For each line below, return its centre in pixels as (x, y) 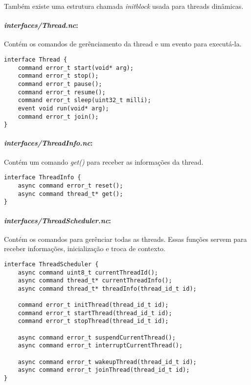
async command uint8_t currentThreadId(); (88, 272)
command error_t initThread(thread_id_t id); (93, 305)
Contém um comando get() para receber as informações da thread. (104, 161)
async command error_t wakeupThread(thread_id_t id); (107, 362)
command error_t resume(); (62, 92)
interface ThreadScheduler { (51, 264)
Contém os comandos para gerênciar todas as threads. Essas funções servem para (125, 239)
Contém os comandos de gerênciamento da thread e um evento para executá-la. (123, 44)
